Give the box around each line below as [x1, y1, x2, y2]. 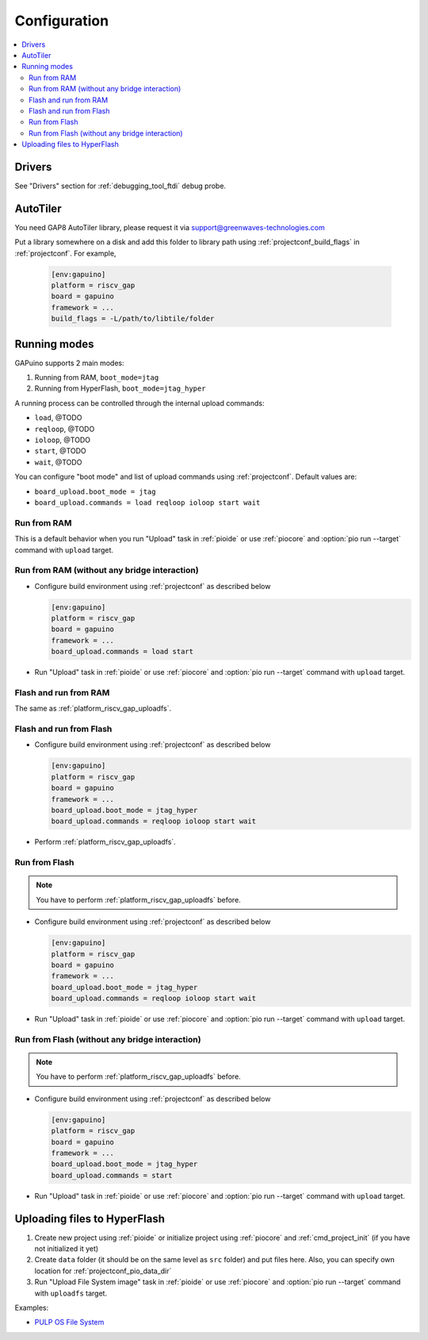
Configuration [14, 12, 109, 29]
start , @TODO [34, 446, 86, 456]
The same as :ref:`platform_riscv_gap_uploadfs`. [14, 703, 172, 714]
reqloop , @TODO [34, 424, 95, 433]
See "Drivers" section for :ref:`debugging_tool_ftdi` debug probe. [14, 181, 226, 191]
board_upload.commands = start [51, 1171, 174, 1180]
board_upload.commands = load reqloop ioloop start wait [34, 499, 261, 507]
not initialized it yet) [34, 1244, 99, 1253]
